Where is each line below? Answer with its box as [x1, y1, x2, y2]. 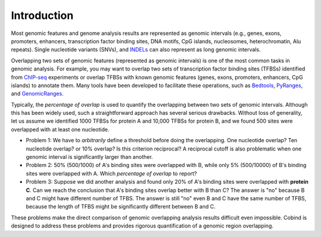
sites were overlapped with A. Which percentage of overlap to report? [26, 169, 197, 177]
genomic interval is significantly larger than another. [26, 153, 153, 161]
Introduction [11, 9, 74, 22]
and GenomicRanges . [11, 90, 64, 97]
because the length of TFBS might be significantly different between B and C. [26, 203, 216, 210]
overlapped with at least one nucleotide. [11, 126, 109, 133]
